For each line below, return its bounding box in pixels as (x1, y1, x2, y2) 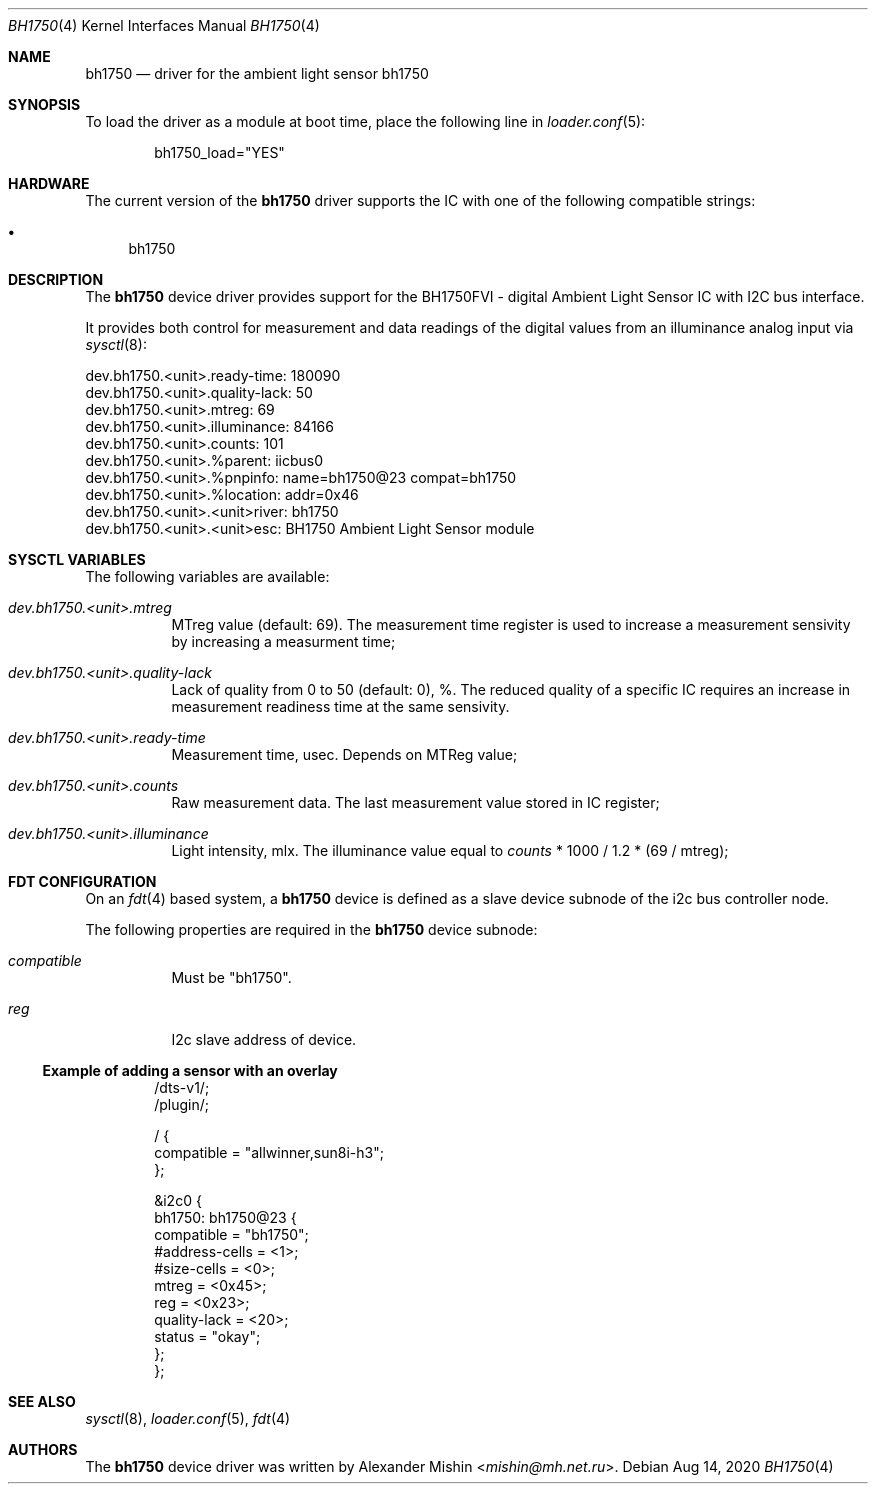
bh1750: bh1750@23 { (154, 1209, 297, 1226)
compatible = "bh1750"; (154, 1226, 309, 1243)
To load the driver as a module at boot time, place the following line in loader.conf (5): (85, 113, 646, 130)
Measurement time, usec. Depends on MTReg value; (171, 746, 518, 763)
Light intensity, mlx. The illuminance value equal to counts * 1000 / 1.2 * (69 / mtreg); (171, 842, 729, 859)
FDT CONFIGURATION (8, 873, 157, 890)
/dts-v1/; (154, 1079, 210, 1096)
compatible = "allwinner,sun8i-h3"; (154, 1144, 384, 1161)
